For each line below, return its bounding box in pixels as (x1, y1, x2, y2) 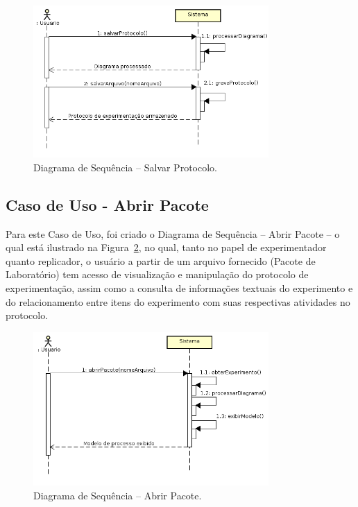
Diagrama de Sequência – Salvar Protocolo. (33, 160, 217, 174)
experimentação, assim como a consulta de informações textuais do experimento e (6, 280, 353, 295)
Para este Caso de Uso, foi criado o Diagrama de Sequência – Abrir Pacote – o (6, 226, 340, 241)
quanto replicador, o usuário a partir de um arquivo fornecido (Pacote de (6, 253, 316, 268)
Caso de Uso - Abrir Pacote (6, 194, 209, 215)
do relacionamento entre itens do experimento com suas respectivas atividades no (6, 294, 350, 309)
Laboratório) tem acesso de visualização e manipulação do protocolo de (6, 267, 309, 282)
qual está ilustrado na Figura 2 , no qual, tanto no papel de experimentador (6, 240, 327, 255)
